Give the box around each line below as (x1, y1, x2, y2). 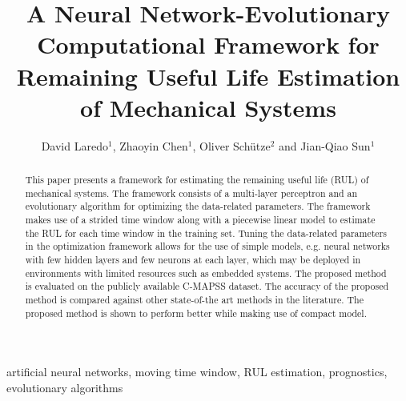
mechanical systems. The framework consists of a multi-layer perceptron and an (25, 186, 358, 199)
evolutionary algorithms (6, 379, 123, 395)
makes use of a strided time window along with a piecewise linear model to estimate (25, 213, 376, 227)
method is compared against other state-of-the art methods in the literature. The (25, 292, 364, 306)
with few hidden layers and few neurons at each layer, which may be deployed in (25, 253, 361, 267)
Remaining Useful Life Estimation (16, 59, 400, 92)
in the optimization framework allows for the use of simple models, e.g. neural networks (25, 239, 390, 253)
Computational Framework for (37, 28, 380, 61)
